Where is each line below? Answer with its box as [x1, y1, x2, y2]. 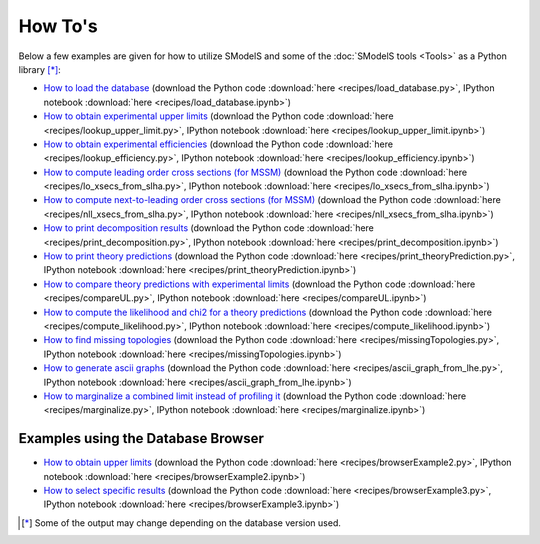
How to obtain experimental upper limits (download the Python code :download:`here [43, 110, 394, 122]
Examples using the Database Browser [18, 430, 264, 447]
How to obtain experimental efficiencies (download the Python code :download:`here [43, 138, 394, 150]
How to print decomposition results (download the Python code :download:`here [43, 222, 375, 234]
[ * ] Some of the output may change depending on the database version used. [21, 516, 342, 529]
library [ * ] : [18, 63, 62, 75]
